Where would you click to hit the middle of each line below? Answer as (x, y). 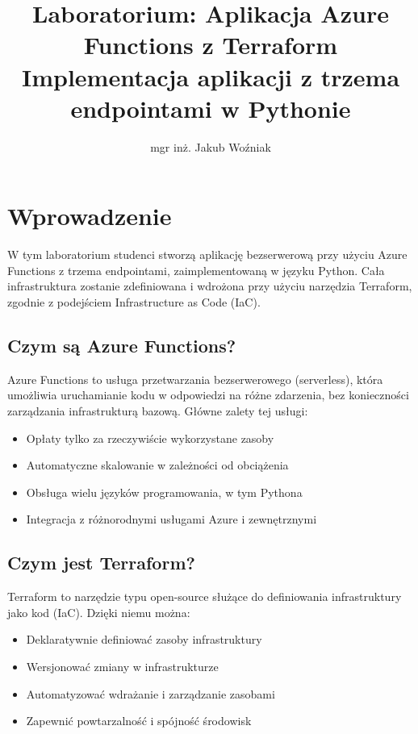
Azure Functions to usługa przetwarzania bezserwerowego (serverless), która (195, 379)
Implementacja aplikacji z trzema (211, 76)
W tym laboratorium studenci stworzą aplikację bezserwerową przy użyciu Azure (207, 254)
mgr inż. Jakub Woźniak (211, 146)
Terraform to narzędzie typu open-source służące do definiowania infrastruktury (205, 596)
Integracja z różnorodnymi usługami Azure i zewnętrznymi (171, 519)
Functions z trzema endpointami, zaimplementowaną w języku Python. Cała (196, 270)
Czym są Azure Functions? (122, 345)
